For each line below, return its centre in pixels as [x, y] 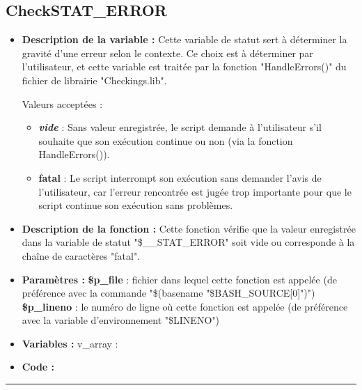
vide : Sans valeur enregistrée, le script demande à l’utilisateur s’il [180, 127]
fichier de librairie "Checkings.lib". [94, 80]
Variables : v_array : [70, 343]
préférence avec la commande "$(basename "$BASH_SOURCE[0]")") [168, 293]
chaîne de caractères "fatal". [81, 255]
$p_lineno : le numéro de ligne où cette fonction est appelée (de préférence [185, 306]
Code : [38, 367]
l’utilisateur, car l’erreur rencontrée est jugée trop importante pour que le [195, 191]
